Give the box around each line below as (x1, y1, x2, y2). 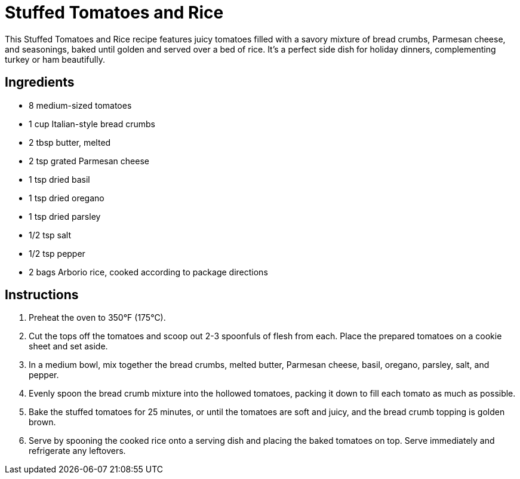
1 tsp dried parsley (29, 211, 101, 222)
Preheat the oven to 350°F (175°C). (29, 312, 166, 323)
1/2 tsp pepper (29, 248, 85, 259)
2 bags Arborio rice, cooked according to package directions (29, 266, 268, 277)
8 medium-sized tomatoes (29, 100, 132, 110)
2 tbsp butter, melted (29, 137, 111, 148)
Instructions (5, 287, 79, 303)
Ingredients (5, 75, 75, 90)
